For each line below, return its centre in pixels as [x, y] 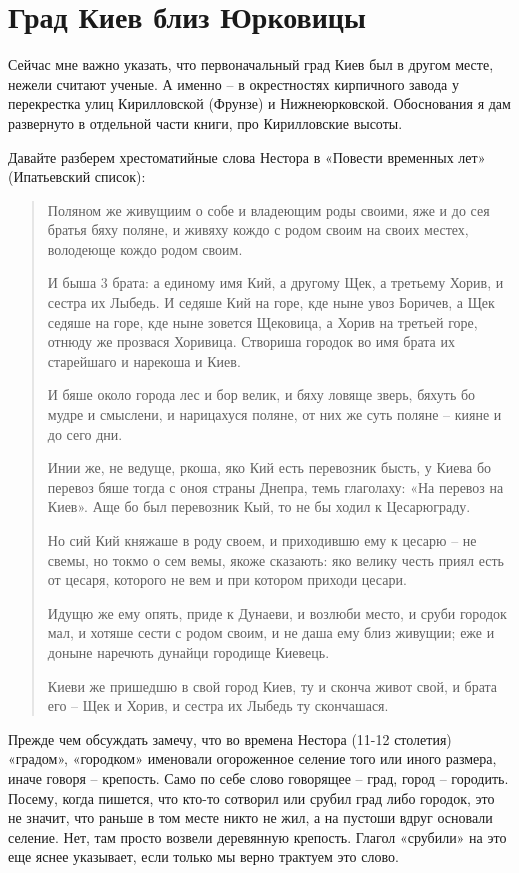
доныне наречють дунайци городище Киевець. [188, 651]
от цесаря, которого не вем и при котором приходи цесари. [227, 579]
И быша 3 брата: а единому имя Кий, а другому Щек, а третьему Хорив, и [275, 282]
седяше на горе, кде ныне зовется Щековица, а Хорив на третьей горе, [262, 321]
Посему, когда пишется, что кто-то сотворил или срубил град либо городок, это [251, 797]
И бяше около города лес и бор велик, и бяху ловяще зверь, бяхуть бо [261, 394]
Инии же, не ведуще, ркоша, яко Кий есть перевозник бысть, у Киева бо [269, 467]
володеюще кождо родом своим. [145, 248]
